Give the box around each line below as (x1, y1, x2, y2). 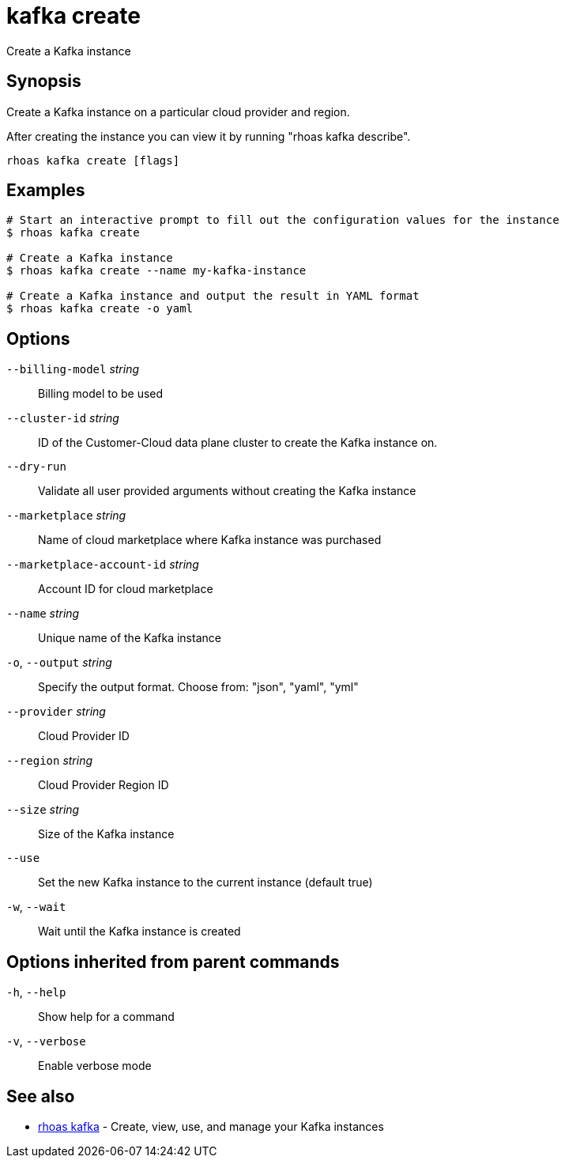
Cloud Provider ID (38, 729, 130, 743)
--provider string (6, 705, 106, 719)
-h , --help (6, 985, 66, 1000)
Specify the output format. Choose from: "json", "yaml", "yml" (38, 680, 359, 694)
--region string (6, 754, 93, 768)
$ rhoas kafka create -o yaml (6, 302, 194, 316)
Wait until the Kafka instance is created (38, 924, 241, 939)
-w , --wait (6, 900, 66, 914)
